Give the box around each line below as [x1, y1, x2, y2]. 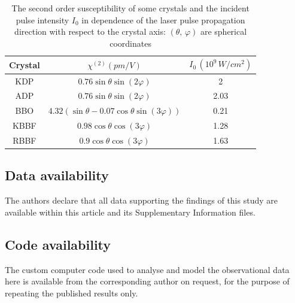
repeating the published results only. [5, 286, 138, 299]
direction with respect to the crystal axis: [14, 25, 166, 38]
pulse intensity [16, 13, 69, 26]
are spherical [200, 25, 247, 38]
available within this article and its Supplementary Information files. [5, 205, 256, 218]
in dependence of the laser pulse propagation [81, 13, 245, 26]
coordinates [110, 37, 151, 49]
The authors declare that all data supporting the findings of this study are [5, 194, 278, 207]
